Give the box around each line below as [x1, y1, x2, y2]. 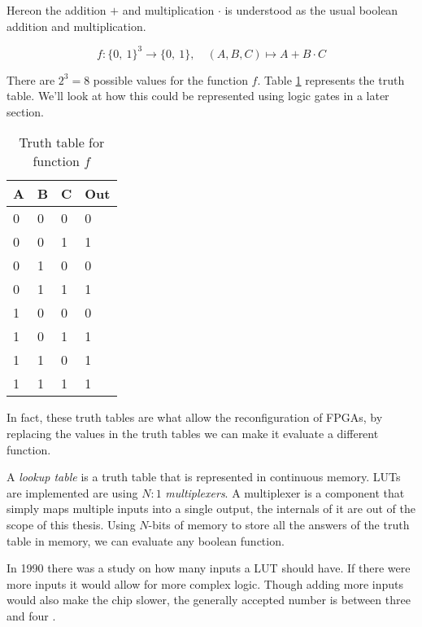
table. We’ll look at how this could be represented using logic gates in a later [7, 87, 389, 104]
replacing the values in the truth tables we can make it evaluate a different [7, 425, 379, 442]
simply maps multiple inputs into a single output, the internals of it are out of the [7, 500, 415, 517]
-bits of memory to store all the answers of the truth [148, 516, 410, 533]
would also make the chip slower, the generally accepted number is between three [7, 591, 411, 608]
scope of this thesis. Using [7, 516, 136, 533]
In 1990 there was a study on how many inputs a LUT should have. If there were [7, 559, 411, 577]
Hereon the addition [7, 2, 107, 18]
